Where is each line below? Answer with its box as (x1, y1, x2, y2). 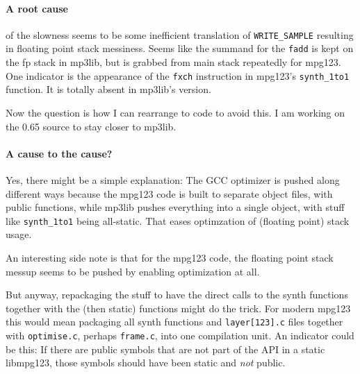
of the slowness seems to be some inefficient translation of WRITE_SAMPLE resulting (6, 27, 354, 42)
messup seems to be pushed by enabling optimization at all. (6, 264, 260, 278)
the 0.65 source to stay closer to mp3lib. (6, 119, 177, 133)
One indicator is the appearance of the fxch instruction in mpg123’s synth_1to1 (6, 68, 350, 83)
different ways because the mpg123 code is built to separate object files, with (6, 186, 333, 201)
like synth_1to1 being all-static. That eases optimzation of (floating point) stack (6, 213, 350, 228)
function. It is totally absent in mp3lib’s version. (6, 82, 211, 96)
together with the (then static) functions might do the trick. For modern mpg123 (6, 300, 351, 315)
